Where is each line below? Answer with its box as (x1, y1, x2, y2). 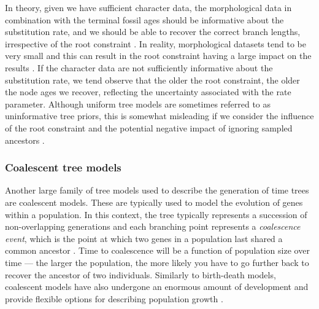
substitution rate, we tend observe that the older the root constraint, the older (5, 73, 300, 86)
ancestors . (5, 133, 45, 146)
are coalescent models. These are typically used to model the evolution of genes (5, 195, 303, 208)
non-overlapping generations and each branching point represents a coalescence (5, 220, 301, 233)
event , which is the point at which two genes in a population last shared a (5, 232, 283, 244)
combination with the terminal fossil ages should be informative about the (5, 13, 284, 26)
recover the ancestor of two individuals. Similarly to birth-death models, (5, 268, 276, 281)
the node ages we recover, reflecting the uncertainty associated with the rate (5, 85, 291, 98)
